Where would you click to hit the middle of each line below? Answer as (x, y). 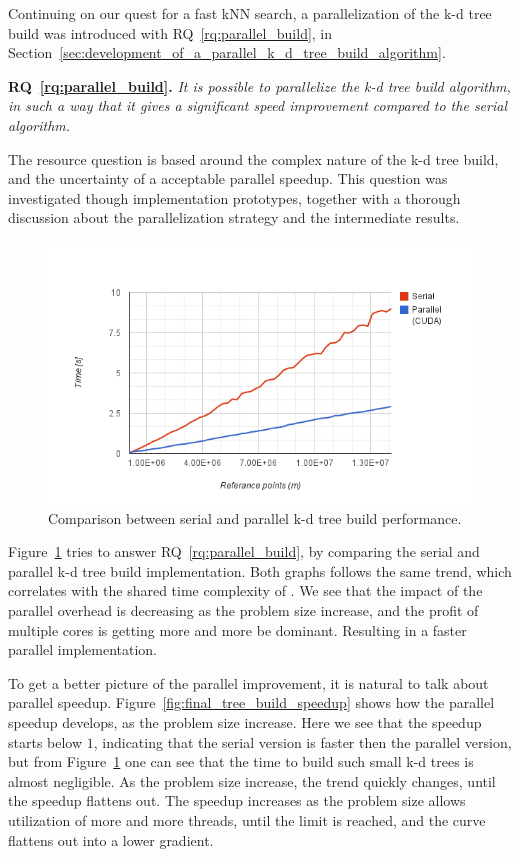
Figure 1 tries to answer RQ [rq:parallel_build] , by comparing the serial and (244, 551)
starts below (45, 741)
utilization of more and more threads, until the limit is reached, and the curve (247, 820)
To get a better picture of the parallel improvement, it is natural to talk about (248, 682)
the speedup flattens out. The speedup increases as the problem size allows (237, 800)
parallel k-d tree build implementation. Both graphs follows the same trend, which (260, 570)
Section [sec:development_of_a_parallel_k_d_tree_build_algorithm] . (227, 52)
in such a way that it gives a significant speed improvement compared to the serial (257, 105)
